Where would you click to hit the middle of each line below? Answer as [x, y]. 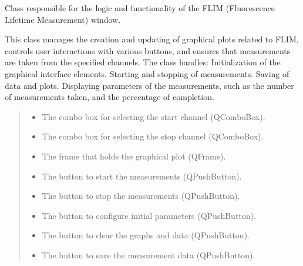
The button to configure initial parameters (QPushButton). [149, 215]
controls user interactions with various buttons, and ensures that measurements [148, 50]
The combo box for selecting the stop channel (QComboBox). [153, 136]
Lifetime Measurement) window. [63, 19]
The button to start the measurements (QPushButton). [142, 176]
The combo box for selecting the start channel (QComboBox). [154, 116]
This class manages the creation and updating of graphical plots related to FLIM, [152, 39]
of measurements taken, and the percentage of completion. [110, 97]
